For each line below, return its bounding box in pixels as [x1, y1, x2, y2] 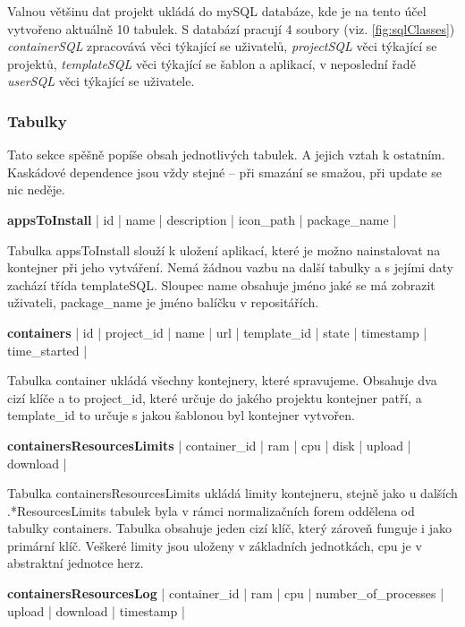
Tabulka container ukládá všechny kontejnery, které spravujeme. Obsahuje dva [7, 371, 437, 390]
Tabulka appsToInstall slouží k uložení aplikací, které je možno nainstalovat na [7, 240, 441, 259]
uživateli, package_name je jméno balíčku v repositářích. [7, 293, 319, 312]
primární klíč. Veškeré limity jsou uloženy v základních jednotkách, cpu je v [7, 536, 422, 554]
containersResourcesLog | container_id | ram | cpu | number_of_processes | [7, 584, 444, 603]
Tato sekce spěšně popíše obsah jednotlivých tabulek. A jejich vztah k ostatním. [7, 145, 445, 164]
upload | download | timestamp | [7, 601, 185, 620]
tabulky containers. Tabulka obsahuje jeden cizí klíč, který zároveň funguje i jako [7, 519, 452, 537]
